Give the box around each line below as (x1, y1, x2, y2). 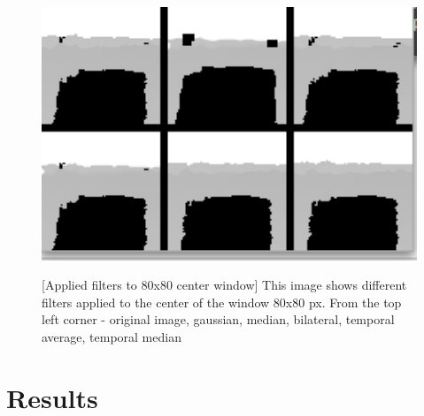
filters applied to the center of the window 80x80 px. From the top (42, 292, 402, 311)
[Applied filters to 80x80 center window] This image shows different (42, 276, 407, 294)
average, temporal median (42, 327, 181, 345)
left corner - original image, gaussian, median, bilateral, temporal (42, 310, 395, 329)
